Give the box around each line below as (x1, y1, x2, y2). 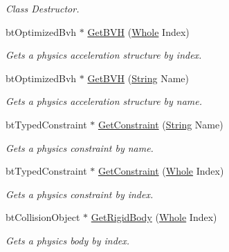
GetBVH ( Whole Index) (87, 24, 190, 39)
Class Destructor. (6, 1, 80, 15)
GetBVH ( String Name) (87, 70, 190, 85)
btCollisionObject (6, 210, 80, 224)
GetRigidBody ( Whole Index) (91, 210, 217, 224)
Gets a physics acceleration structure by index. (6, 48, 202, 62)
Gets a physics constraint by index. (6, 186, 154, 201)
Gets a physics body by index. (6, 233, 130, 247)
